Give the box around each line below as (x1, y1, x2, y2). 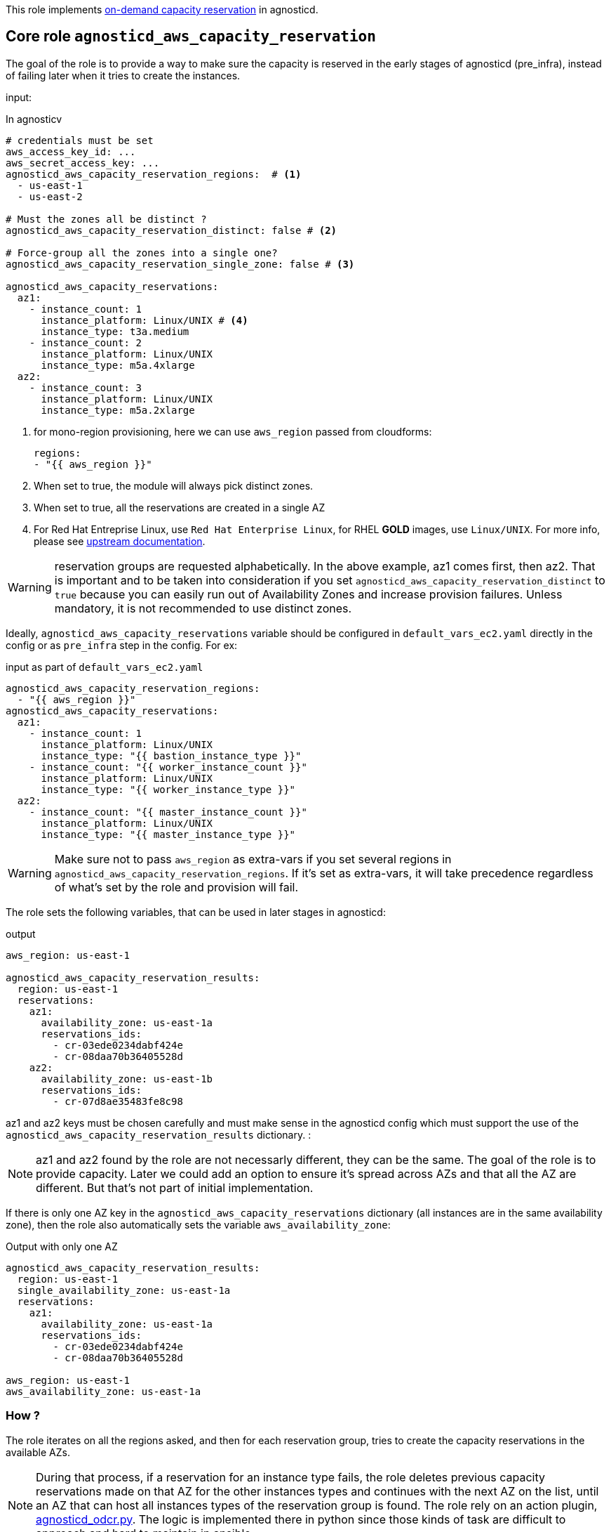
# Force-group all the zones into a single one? (6, 247, 278, 258)
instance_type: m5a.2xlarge (41, 404, 195, 416)
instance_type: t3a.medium (41, 325, 189, 337)
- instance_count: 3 (29, 381, 142, 393)
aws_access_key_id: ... (6, 145, 136, 157)
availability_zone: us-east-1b (41, 1073, 213, 1085)
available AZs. (6, 1446, 70, 1458)
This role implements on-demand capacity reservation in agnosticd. (6, 4, 318, 15)
